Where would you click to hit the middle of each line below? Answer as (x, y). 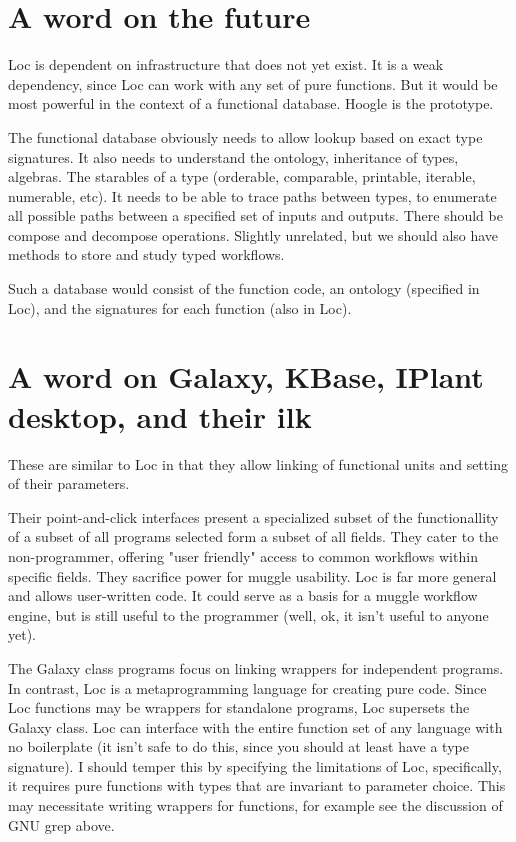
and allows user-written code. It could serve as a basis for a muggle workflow (243, 595)
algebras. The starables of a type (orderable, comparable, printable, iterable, (242, 176)
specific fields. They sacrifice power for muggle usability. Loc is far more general (252, 575)
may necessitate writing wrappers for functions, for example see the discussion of (255, 805)
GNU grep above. (61, 824)
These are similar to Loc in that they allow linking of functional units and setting (258, 463)
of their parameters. (69, 483)
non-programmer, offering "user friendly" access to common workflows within (243, 555)
